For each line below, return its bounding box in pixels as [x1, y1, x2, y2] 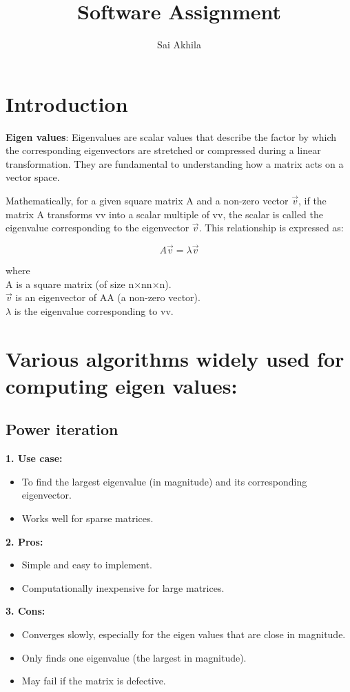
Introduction [6, 89, 128, 117]
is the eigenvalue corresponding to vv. [14, 303, 174, 318]
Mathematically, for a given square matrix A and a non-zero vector [6, 193, 289, 208]
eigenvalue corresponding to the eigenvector [6, 220, 189, 235]
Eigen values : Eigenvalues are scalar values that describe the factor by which [6, 129, 337, 144]
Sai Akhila [157, 37, 201, 52]
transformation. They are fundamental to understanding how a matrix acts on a [6, 156, 344, 171]
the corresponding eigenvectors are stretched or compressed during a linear [6, 143, 321, 157]
